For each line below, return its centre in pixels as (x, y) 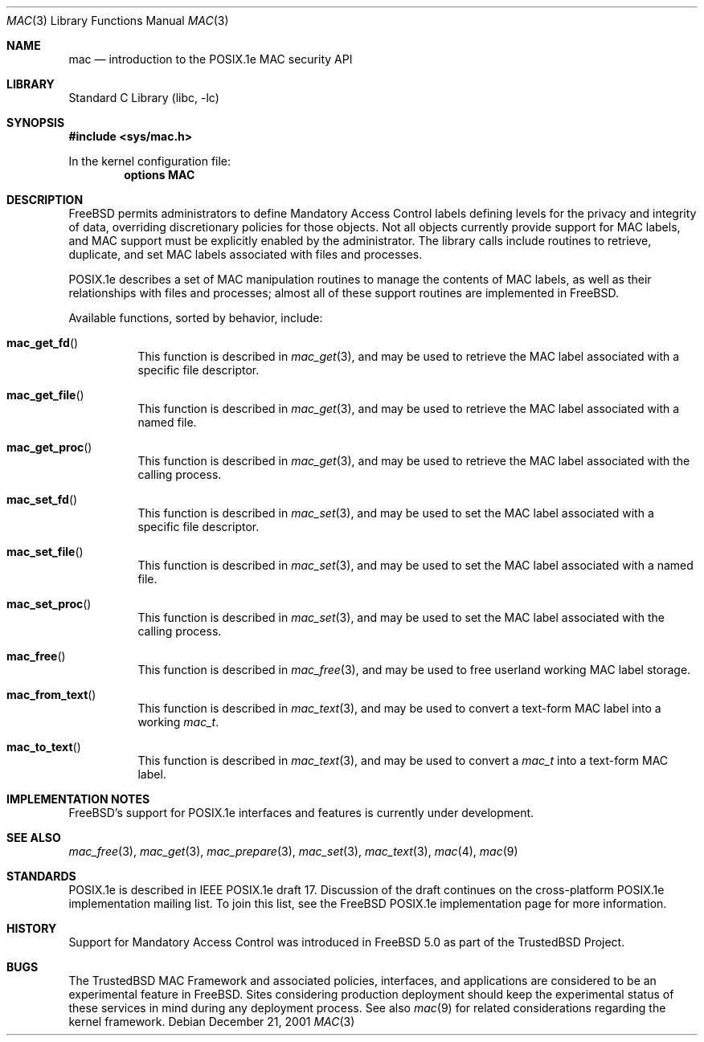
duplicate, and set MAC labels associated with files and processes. (246, 254)
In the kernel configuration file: (150, 161)
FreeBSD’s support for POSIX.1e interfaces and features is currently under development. (301, 813)
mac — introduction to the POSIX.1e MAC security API (211, 59)
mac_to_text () (44, 747)
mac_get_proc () (49, 447)
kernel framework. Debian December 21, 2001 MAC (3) (212, 1022)
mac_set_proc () (49, 604)
